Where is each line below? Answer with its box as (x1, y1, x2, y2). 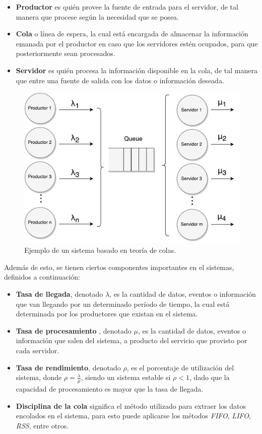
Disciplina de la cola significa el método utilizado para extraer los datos (16, 400, 246, 411)
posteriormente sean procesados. (16, 48, 115, 59)
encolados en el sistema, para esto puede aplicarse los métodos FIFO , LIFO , (16, 410, 251, 421)
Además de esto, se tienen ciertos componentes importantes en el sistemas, (4, 261, 234, 272)
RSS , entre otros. (16, 420, 69, 430)
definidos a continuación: (4, 272, 80, 282)
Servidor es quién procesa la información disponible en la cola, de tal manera (16, 65, 257, 75)
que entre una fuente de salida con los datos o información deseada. (16, 75, 224, 85)
